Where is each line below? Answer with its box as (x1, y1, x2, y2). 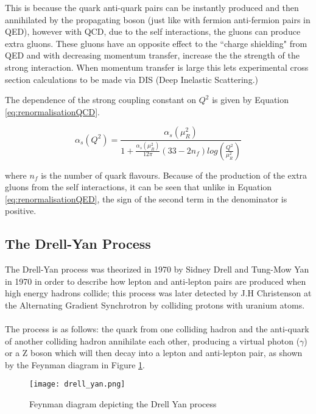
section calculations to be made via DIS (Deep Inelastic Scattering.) (5, 73, 258, 85)
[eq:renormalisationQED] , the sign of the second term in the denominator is (5, 192, 287, 205)
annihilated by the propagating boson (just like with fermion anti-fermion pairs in (5, 13, 311, 26)
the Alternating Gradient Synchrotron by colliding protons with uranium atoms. (5, 298, 305, 311)
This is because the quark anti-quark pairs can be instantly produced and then (5, 1, 299, 13)
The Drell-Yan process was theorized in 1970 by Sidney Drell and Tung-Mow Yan (5, 263, 309, 276)
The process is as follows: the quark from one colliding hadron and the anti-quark (5, 323, 309, 335)
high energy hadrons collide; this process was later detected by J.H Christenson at (5, 287, 312, 299)
